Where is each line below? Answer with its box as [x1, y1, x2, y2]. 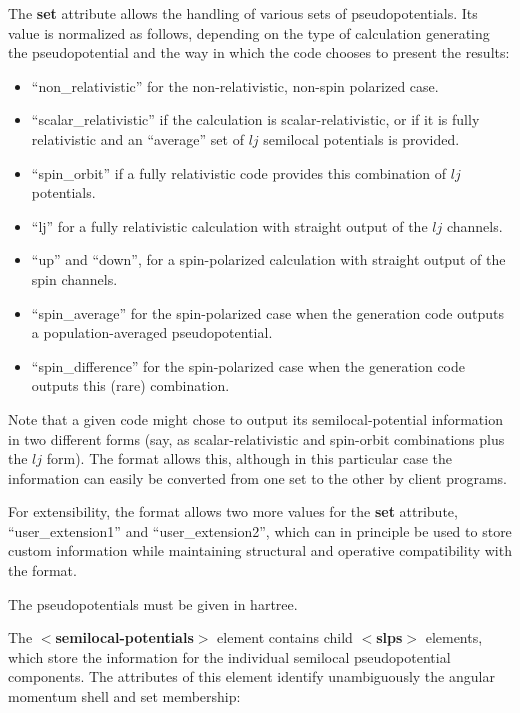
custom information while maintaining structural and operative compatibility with [8, 540, 512, 561]
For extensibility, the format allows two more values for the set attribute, [8, 501, 458, 522]
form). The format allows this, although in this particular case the [46, 448, 453, 469]
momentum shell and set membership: [8, 686, 241, 707]
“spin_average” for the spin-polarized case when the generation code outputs [31, 302, 504, 323]
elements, [425, 627, 483, 648]
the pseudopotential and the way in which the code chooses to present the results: [8, 42, 510, 63]
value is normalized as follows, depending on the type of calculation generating [8, 22, 490, 43]
